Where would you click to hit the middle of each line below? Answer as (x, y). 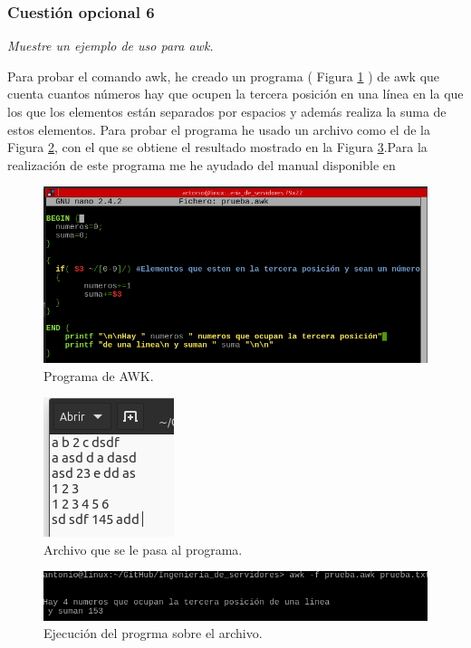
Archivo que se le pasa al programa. (143, 549)
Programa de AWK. (99, 375)
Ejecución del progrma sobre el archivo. (153, 633)
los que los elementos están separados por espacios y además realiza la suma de (227, 111)
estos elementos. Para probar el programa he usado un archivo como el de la (219, 129)
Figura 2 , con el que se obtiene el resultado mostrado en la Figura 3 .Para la (217, 147)
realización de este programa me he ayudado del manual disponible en (202, 164)
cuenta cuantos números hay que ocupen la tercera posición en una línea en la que (235, 94)
